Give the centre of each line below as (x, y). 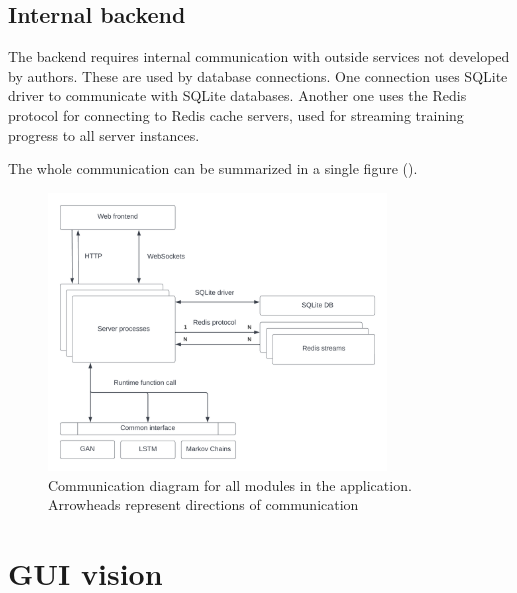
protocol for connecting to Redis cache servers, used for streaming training (236, 114)
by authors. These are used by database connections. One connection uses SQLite (258, 75)
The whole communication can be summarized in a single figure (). (213, 168)
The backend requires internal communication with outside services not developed (259, 56)
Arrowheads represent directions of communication (203, 504)
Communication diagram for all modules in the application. (230, 484)
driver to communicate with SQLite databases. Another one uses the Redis (237, 95)
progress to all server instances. (104, 134)
